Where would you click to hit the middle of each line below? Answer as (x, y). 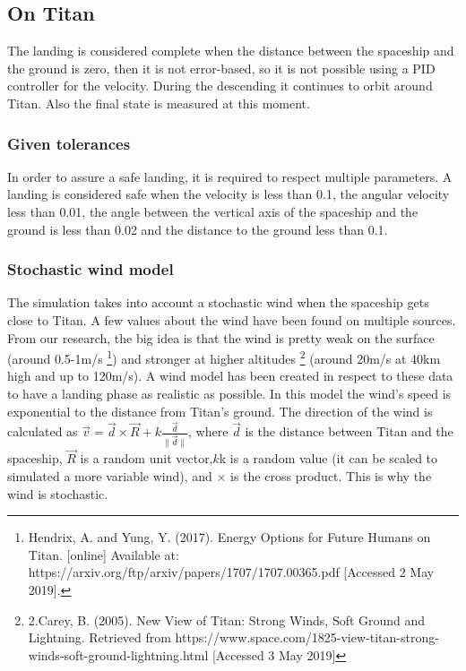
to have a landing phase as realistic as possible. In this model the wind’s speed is (229, 394)
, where (208, 431)
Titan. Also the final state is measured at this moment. (159, 103)
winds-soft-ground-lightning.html (118, 654)
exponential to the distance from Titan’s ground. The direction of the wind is (220, 411)
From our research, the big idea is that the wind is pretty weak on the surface (221, 337)
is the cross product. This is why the (331, 475)
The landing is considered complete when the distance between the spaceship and (231, 51)
